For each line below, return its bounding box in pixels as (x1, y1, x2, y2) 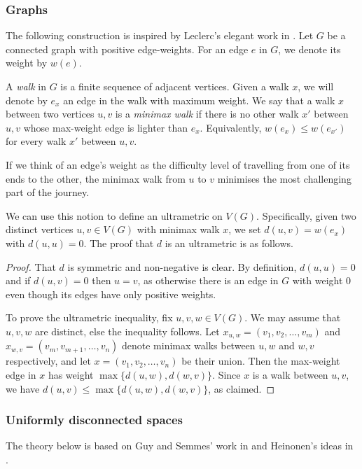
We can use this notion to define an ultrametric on (6, 208, 223, 223)
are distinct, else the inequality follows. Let (34, 323, 220, 338)
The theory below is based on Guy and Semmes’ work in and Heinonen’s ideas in (6, 438, 354, 453)
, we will (298, 79, 334, 93)
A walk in (6, 79, 46, 93)
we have (6, 381, 40, 395)
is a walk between (252, 367, 328, 381)
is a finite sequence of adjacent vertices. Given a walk (60, 79, 289, 93)
